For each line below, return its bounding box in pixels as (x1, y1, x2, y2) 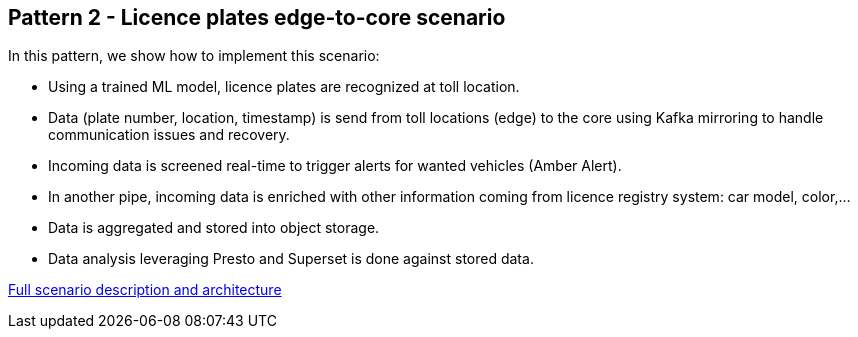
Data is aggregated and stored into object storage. (48, 219, 380, 237)
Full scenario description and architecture (8, 281, 282, 299)
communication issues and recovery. (48, 126, 290, 144)
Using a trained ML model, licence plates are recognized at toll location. (48, 78, 520, 96)
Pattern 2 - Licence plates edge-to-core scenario (8, 5, 506, 30)
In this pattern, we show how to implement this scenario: (8, 47, 380, 65)
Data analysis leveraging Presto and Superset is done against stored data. (48, 250, 534, 268)
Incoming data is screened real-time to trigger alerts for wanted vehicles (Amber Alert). (48, 157, 622, 175)
